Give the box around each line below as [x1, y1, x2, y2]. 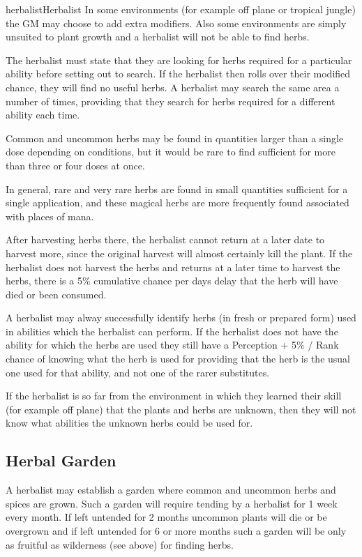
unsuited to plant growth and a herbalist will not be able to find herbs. [6, 29, 310, 44]
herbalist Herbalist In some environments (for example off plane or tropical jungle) [6, 2, 356, 16]
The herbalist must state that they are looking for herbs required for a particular [6, 52, 352, 67]
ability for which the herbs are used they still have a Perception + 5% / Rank [6, 337, 339, 352]
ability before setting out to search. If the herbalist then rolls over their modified [6, 66, 351, 81]
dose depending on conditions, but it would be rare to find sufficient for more [6, 144, 335, 159]
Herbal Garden [6, 450, 116, 471]
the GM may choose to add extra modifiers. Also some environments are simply [6, 15, 347, 30]
